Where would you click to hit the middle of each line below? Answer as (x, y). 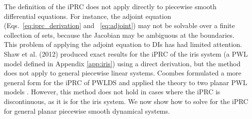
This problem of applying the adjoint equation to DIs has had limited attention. (123, 44)
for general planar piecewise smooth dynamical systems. (87, 111)
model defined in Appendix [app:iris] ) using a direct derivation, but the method (122, 63)
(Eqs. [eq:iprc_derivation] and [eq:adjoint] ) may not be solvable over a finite (119, 25)
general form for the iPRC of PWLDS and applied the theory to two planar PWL (126, 82)
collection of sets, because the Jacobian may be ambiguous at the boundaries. (119, 35)
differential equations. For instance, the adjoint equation (88, 16)
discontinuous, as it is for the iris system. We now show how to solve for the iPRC (126, 101)
